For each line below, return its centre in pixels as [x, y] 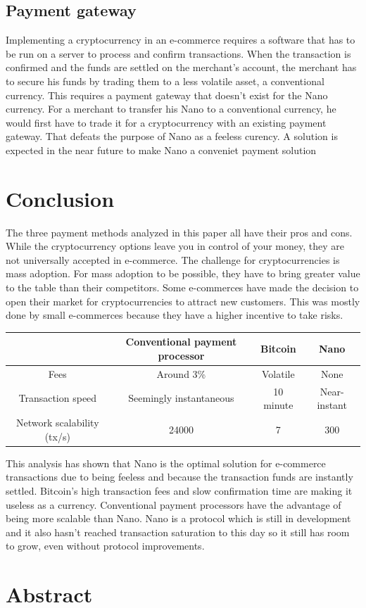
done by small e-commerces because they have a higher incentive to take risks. [175, 315]
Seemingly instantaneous [181, 398]
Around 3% [181, 373]
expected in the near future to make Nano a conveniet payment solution [161, 150]
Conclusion [60, 198]
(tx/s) [57, 436]
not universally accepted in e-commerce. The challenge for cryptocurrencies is [173, 259]
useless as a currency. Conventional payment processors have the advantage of [173, 504]
